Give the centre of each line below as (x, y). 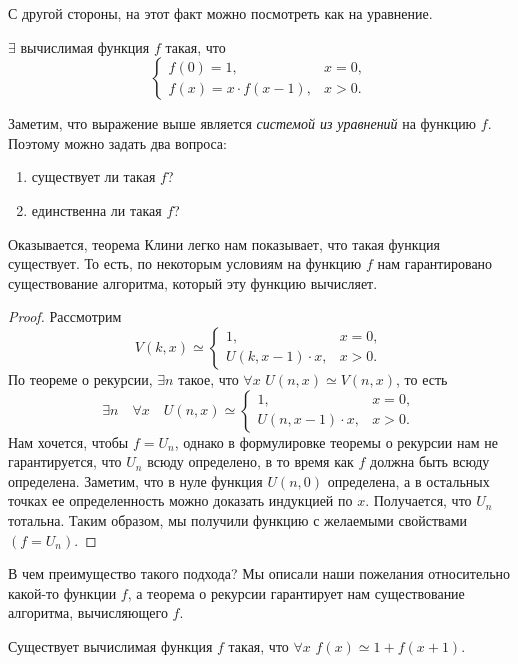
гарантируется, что (65, 461)
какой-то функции (62, 592)
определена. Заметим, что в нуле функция (135, 480)
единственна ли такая (96, 209)
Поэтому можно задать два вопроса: (117, 142)
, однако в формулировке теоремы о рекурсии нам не (336, 441)
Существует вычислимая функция (110, 645)
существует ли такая (93, 176)
